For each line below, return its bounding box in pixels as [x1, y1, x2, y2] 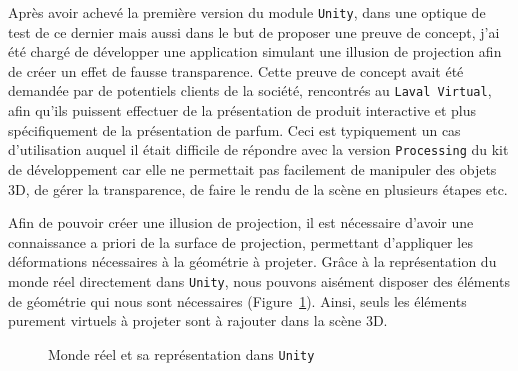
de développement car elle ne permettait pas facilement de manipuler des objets [8, 158, 497, 179]
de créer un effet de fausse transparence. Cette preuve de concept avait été [8, 60, 464, 81]
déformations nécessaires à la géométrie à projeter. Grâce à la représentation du [8, 251, 497, 272]
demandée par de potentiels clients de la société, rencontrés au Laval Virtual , [8, 80, 492, 101]
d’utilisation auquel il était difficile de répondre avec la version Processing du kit [8, 139, 509, 160]
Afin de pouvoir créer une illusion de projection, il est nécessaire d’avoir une [8, 212, 474, 233]
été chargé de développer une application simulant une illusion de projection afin [8, 41, 502, 62]
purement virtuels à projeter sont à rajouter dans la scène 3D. [8, 310, 388, 331]
